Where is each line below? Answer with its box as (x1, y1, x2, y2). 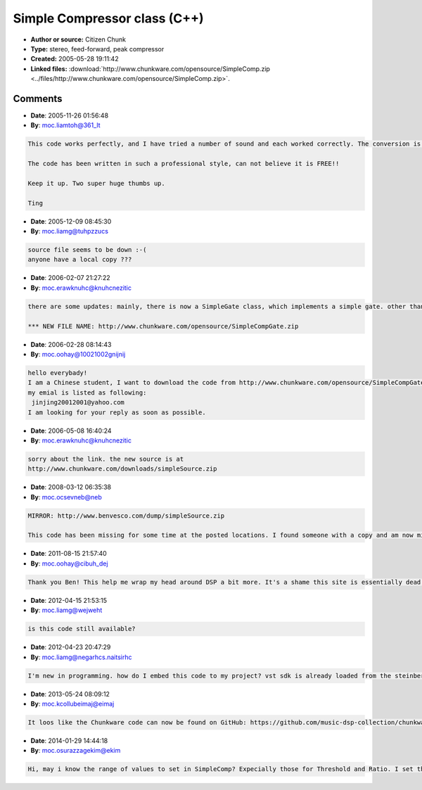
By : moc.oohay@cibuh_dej (30, 559, 108, 568)
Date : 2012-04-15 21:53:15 (30, 596, 108, 604)
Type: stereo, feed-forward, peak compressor (30, 44, 165, 53)
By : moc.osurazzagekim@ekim (30, 746, 121, 755)
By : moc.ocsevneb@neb (30, 492, 102, 501)
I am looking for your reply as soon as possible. (27, 408, 207, 416)
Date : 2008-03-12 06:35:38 (30, 483, 112, 492)
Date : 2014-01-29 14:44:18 (30, 736, 108, 745)
